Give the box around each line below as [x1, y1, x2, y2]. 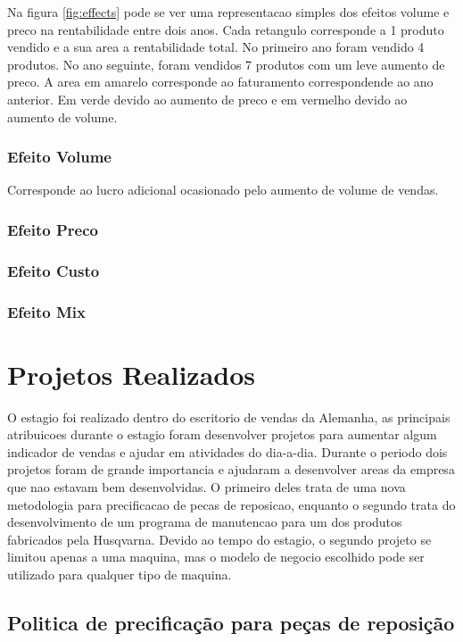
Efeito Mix [7, 300, 86, 322]
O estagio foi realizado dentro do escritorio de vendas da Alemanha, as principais [7, 407, 451, 426]
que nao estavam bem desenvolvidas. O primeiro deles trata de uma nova [7, 478, 406, 496]
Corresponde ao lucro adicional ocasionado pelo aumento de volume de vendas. [7, 180, 439, 199]
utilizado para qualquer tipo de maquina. [7, 564, 232, 583]
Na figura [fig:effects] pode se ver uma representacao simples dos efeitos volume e [7, 3, 450, 21]
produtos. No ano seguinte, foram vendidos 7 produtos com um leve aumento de [7, 54, 445, 73]
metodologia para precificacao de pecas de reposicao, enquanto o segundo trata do [7, 495, 456, 513]
